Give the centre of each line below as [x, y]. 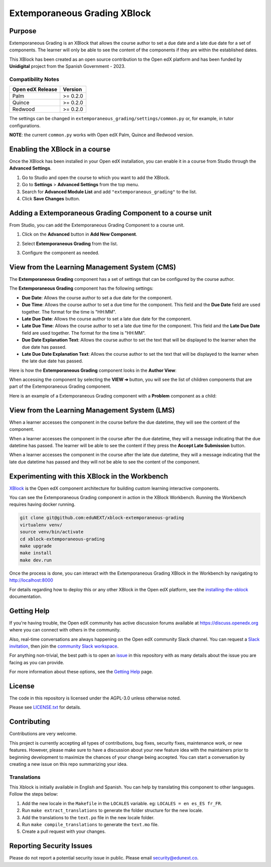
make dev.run [36, 560]
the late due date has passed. [52, 361]
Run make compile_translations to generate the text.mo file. [90, 824]
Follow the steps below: [34, 794]
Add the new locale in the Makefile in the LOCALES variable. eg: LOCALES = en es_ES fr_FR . [122, 803]
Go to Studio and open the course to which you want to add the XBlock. [96, 177]
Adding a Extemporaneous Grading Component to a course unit [110, 213]
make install [36, 553]
